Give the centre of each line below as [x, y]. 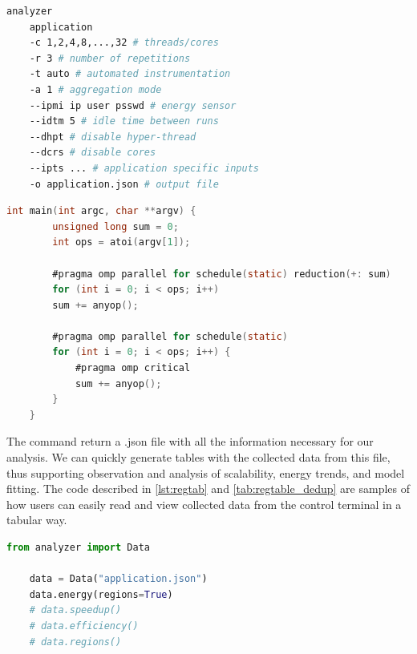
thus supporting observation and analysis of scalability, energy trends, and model [206, 472]
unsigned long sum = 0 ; [115, 226]
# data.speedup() [75, 610]
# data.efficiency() [84, 626]
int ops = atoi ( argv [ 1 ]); [121, 242]
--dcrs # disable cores [93, 153]
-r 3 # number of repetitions [110, 58]
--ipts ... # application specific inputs [144, 168]
